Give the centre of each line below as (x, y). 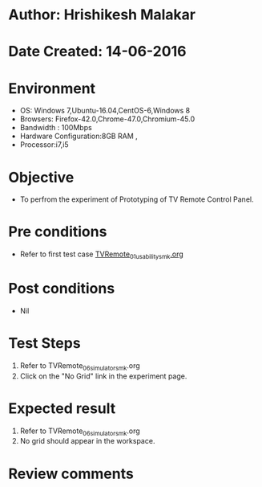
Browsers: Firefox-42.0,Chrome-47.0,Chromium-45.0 (107, 119)
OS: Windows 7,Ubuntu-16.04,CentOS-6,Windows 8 (105, 111)
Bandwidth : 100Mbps (56, 128)
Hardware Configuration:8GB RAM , (79, 136)
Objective (41, 177)
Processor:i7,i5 (44, 145)
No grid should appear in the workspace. (87, 441)
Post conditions (62, 289)
